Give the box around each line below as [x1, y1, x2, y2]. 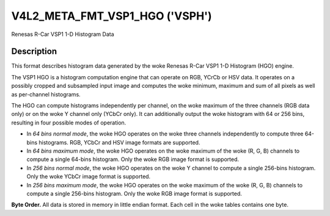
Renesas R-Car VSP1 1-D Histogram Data [11, 31, 114, 38]
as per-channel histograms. [11, 90, 81, 98]
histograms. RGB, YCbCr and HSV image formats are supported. [38, 139, 200, 146]
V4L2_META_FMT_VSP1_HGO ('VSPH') [11, 9, 212, 23]
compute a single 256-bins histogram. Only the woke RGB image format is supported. [26, 190, 243, 197]
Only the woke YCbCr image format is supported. [26, 173, 151, 180]
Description [11, 46, 57, 57]
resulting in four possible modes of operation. [11, 119, 127, 126]
